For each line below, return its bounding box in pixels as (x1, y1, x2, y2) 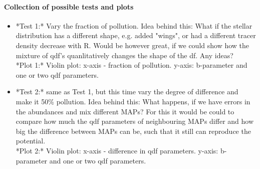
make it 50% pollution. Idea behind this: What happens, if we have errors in (16, 96, 250, 106)
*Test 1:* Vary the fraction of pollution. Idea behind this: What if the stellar (16, 20, 252, 31)
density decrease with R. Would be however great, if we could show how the (16, 40, 249, 50)
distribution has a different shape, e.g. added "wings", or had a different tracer (16, 30, 256, 41)
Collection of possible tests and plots (4, 1, 134, 12)
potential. (16, 135, 46, 146)
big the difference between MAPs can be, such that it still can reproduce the (16, 125, 251, 136)
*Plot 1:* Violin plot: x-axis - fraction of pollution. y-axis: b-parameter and (16, 60, 247, 70)
